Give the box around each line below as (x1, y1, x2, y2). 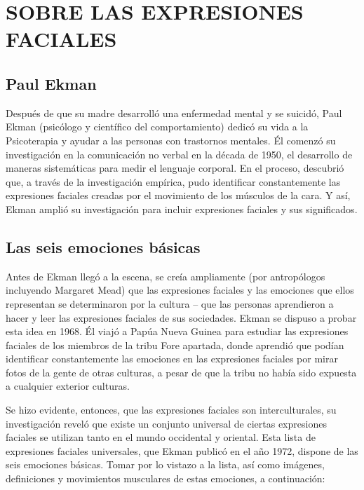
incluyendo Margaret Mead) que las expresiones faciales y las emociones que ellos (6, 283, 354, 297)
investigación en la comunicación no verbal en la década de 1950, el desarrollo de (6, 147, 353, 161)
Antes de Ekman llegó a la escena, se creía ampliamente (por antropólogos (6, 268, 325, 283)
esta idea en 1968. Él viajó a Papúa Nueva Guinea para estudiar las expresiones (6, 324, 349, 339)
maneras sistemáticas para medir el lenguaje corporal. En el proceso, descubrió (6, 161, 344, 175)
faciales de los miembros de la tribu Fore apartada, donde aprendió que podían (6, 337, 344, 352)
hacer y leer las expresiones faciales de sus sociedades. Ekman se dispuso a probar (6, 310, 357, 325)
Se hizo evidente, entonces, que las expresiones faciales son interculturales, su (6, 402, 337, 417)
